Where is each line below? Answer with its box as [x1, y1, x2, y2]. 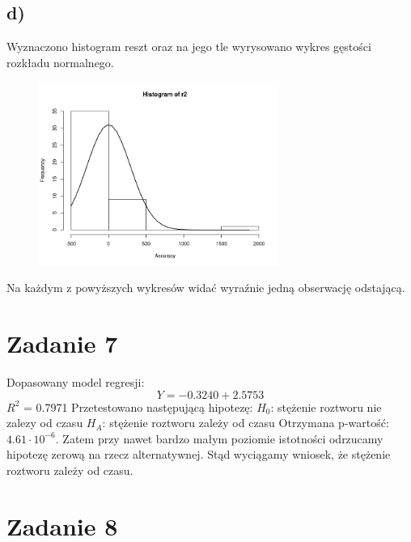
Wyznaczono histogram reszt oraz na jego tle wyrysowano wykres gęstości [6, 38, 371, 55]
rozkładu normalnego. [6, 53, 114, 70]
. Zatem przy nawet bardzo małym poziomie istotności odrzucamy [55, 430, 383, 447]
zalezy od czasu [6, 414, 83, 431]
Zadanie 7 [6, 327, 118, 360]
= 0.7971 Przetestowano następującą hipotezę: [23, 398, 253, 415]
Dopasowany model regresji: [6, 374, 145, 391]
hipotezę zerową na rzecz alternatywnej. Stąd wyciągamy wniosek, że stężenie [6, 446, 391, 463]
